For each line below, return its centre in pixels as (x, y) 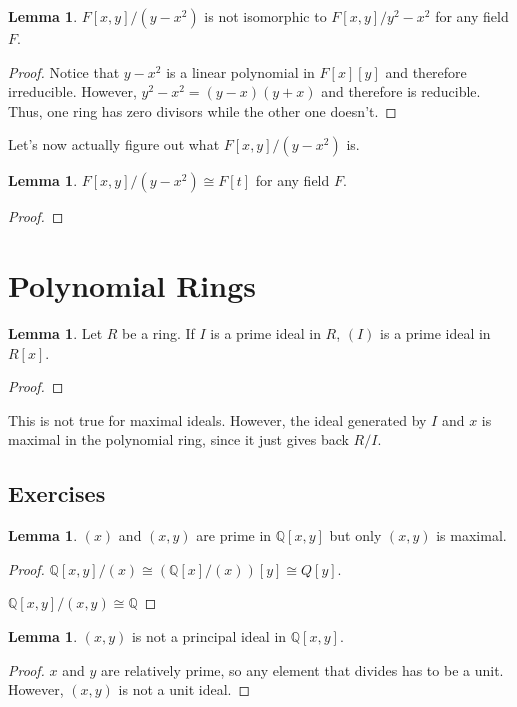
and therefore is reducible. (401, 91)
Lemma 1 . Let (55, 333)
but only (355, 535)
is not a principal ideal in (209, 636)
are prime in (234, 535)
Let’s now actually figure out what (114, 144)
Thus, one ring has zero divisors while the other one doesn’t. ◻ (202, 110)
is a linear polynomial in (240, 71)
